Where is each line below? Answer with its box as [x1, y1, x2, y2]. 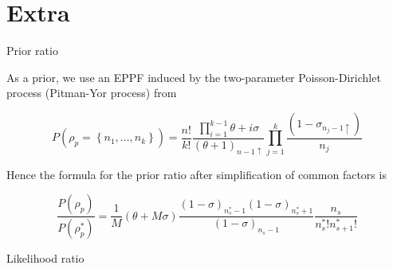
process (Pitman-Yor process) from [6, 84, 177, 101]
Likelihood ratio [6, 250, 84, 267]
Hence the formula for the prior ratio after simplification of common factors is [6, 166, 387, 182]
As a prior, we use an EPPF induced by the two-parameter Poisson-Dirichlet [6, 68, 381, 85]
